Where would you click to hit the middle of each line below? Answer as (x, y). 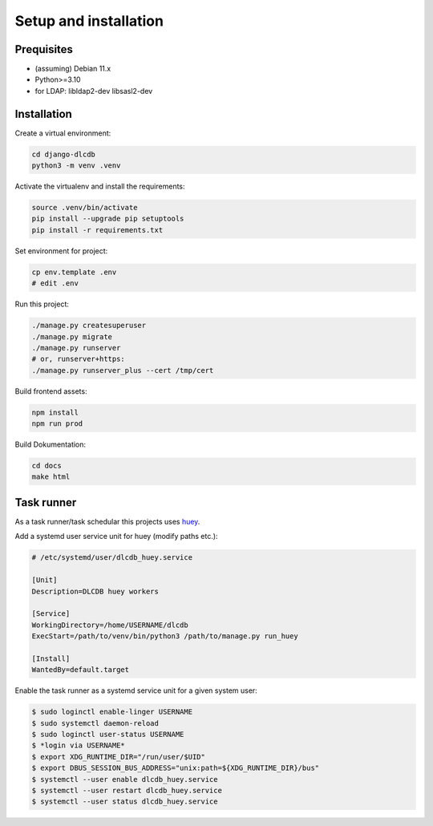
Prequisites (44, 49)
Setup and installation (89, 21)
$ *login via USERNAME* (79, 745)
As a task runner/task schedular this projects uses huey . (107, 521)
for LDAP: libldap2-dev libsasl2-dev (94, 91)
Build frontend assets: (51, 391)
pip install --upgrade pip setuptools (108, 219)
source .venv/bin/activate (85, 208)
